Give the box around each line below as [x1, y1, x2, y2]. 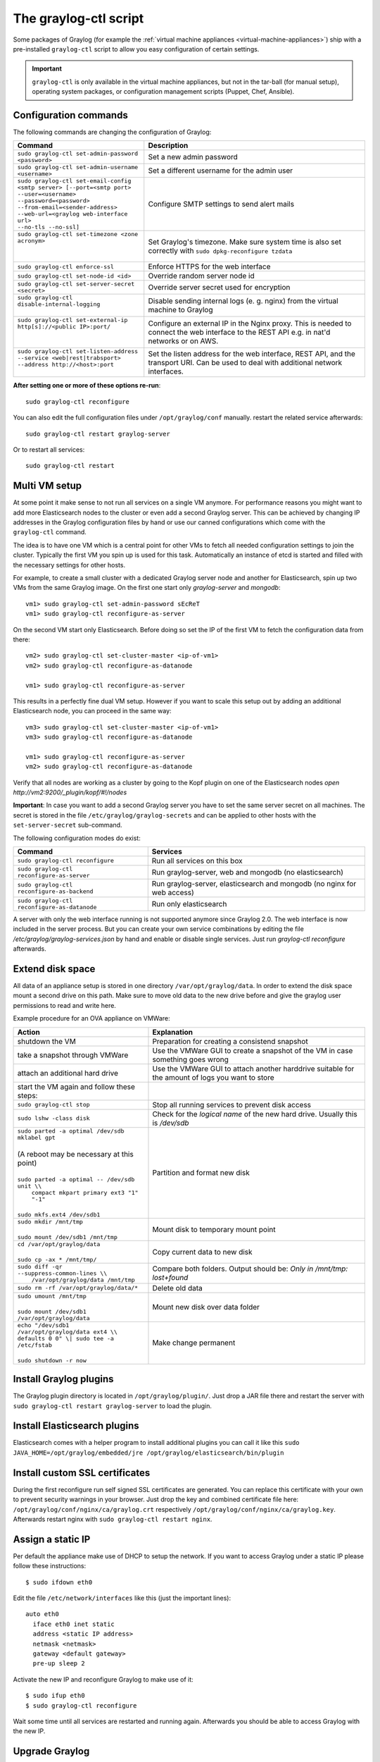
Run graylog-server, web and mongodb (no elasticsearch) [151, 867, 344, 877]
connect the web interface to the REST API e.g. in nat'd [148, 328, 331, 338]
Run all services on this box [151, 856, 243, 865]
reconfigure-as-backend [17, 887, 94, 895]
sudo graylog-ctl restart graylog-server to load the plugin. [13, 1401, 213, 1410]
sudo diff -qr [17, 1262, 63, 1270]
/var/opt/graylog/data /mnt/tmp [31, 1276, 135, 1283]
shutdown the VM [17, 1036, 77, 1046]
